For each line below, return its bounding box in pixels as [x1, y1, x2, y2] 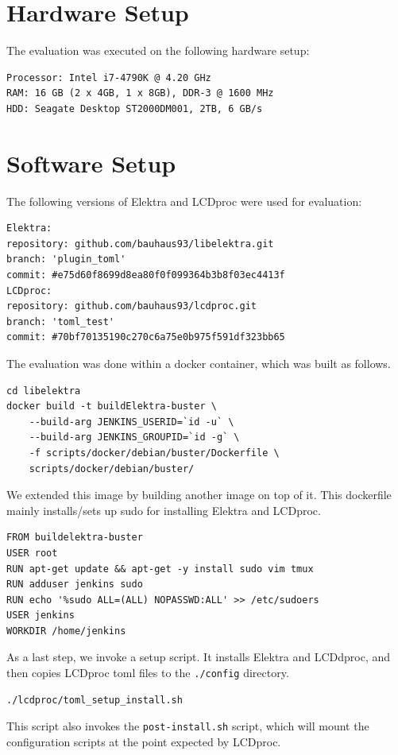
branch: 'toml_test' [6, 316, 115, 327]
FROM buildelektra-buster [6, 532, 143, 544]
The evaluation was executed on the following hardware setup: [6, 42, 310, 59]
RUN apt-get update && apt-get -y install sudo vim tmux [6, 563, 314, 575]
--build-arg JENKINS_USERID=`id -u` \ [29, 416, 234, 428]
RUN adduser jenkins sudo [6, 579, 143, 590]
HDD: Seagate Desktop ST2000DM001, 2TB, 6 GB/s [6, 103, 263, 114]
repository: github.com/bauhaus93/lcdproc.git [6, 300, 257, 312]
